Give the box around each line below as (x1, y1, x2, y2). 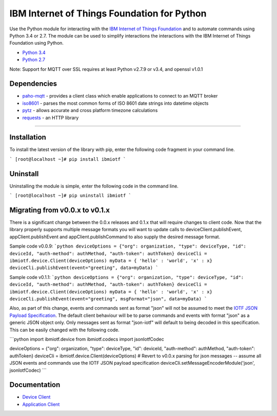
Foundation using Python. (9, 40, 64, 46)
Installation (9, 133, 46, 142)
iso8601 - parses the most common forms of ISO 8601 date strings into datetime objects (22, 100, 209, 106)
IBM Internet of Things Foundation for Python (9, 8, 207, 19)
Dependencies (9, 80, 57, 88)
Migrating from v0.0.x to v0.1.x (9, 205, 110, 214)
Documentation (9, 381, 61, 389)
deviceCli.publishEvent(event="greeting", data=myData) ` (9, 265, 159, 271)
